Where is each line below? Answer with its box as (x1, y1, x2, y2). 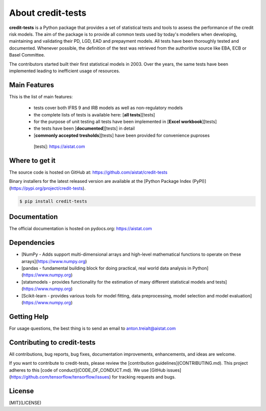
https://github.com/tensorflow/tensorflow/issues (10, 374, 109, 380)
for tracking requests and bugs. (111, 374, 176, 380)
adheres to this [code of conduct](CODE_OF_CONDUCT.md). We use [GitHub (9, 367, 166, 373)
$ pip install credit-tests (19, 198, 87, 204)
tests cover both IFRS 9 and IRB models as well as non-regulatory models (33, 105, 183, 111)
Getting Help (9, 312, 49, 321)
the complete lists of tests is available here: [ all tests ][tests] (33, 112, 155, 117)
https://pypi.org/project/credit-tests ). (10, 185, 86, 191)
